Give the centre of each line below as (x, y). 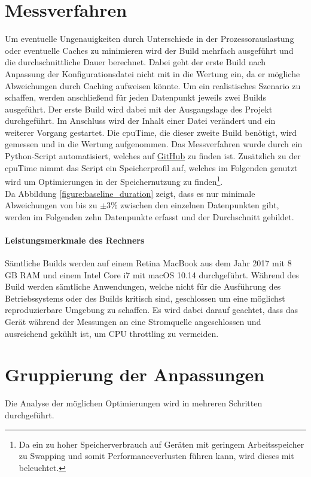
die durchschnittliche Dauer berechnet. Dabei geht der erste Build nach (135, 62)
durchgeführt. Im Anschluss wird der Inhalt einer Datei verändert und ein (140, 121)
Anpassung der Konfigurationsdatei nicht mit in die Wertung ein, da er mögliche (153, 73)
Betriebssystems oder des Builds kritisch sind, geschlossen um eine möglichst (145, 298)
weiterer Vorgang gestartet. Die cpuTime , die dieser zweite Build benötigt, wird (151, 132)
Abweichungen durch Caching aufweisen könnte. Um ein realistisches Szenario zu (153, 85)
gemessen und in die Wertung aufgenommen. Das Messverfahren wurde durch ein (154, 144)
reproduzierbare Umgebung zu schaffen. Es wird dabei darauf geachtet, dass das (152, 310)
